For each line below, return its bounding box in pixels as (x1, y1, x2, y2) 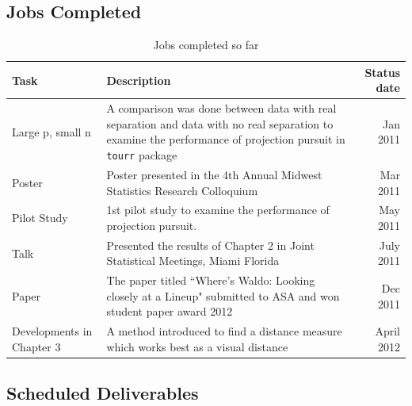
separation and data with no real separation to (106, 115, 334, 132)
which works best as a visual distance (106, 338, 288, 354)
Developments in (12, 323, 93, 339)
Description (106, 71, 171, 88)
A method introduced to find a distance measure (106, 323, 342, 339)
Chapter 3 (12, 338, 61, 354)
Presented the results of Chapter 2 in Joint (106, 236, 315, 253)
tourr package (106, 147, 177, 163)
